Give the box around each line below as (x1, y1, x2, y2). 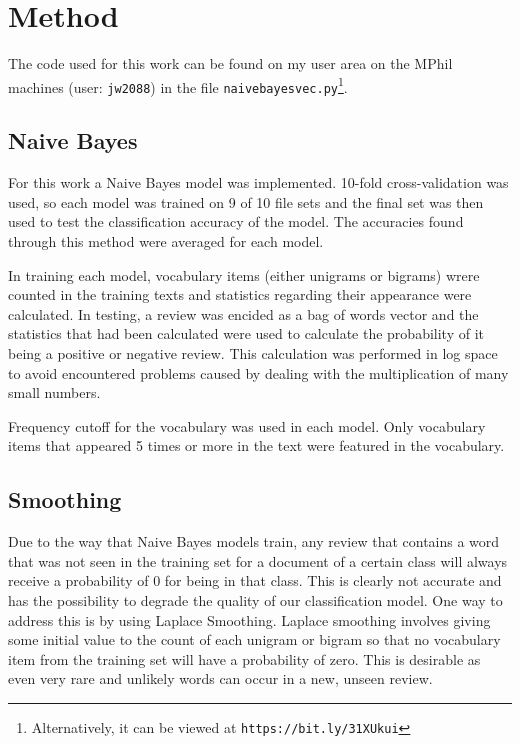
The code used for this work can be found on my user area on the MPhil (8, 53, 453, 74)
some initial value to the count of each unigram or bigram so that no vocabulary (8, 629, 501, 650)
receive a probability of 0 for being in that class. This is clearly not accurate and (8, 570, 502, 591)
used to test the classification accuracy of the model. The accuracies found (8, 211, 464, 232)
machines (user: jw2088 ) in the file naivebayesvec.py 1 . (8, 73, 348, 97)
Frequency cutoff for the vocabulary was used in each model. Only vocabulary (8, 415, 486, 436)
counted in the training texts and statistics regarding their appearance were (8, 284, 472, 305)
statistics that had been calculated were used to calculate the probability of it (8, 323, 484, 344)
